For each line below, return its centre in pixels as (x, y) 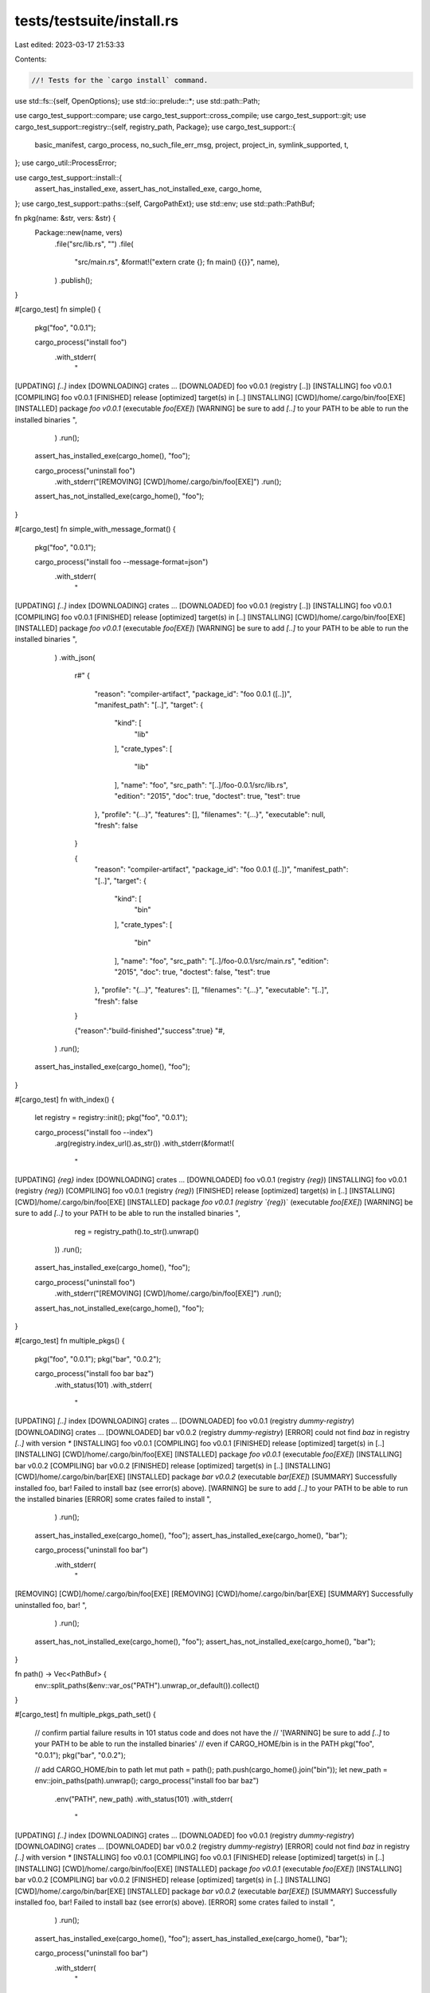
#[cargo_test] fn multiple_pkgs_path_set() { (86, 1715)
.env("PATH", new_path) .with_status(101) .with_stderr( (144, 1798)
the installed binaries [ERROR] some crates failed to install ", (113, 1500)
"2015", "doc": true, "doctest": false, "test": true (192, 972)
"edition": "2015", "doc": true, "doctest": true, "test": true (207, 796)
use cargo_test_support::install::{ (68, 177)
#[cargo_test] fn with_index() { (64, 1099)
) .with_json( (75, 657)
